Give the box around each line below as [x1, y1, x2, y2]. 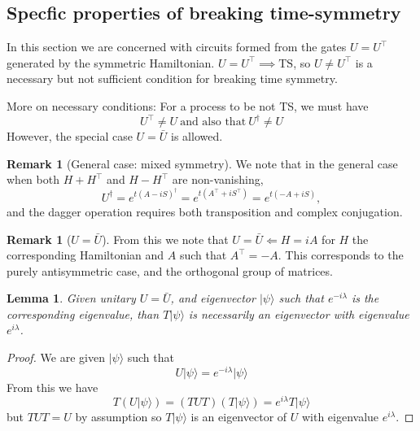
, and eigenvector [170, 290, 256, 307]
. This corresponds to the [278, 246, 404, 263]
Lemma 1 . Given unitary [7, 290, 136, 307]
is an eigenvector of [190, 408, 287, 425]
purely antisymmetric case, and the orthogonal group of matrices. [7, 262, 333, 279]
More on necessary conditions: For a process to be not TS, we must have [7, 97, 369, 114]
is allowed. [171, 128, 223, 145]
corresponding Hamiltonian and [7, 246, 164, 263]
